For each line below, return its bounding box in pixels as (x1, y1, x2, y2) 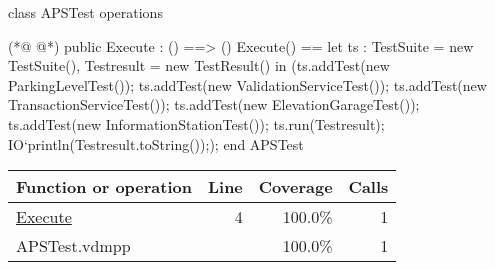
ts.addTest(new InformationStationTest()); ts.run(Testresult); (8, 113, 385, 134)
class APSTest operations (8, 2, 163, 22)
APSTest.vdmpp (16, 234, 131, 258)
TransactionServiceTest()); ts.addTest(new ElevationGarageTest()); (8, 94, 420, 115)
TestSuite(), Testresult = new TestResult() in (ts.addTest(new (8, 55, 390, 76)
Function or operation (16, 175, 192, 199)
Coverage (258, 175, 333, 199)
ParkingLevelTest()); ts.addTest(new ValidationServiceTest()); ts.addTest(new (8, 74, 487, 95)
